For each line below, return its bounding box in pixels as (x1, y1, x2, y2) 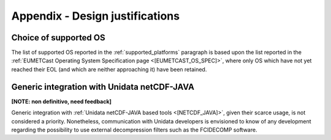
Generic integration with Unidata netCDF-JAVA (11, 81, 194, 92)
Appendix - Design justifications (11, 9, 180, 23)
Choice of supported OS (11, 32, 105, 43)
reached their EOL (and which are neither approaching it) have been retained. (11, 65, 207, 73)
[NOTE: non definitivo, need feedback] (11, 98, 112, 105)
